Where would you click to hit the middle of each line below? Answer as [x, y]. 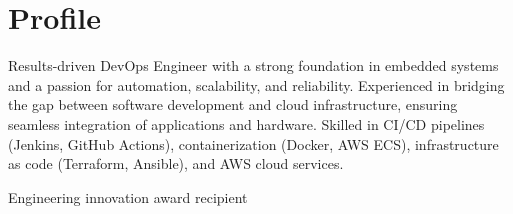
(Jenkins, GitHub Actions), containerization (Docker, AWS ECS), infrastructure [253, 143]
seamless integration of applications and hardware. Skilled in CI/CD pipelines [246, 123]
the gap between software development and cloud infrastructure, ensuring [233, 104]
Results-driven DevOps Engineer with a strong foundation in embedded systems [253, 65]
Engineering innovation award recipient [128, 196]
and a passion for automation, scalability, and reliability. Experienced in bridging [256, 84]
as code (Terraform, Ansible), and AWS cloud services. [176, 163]
